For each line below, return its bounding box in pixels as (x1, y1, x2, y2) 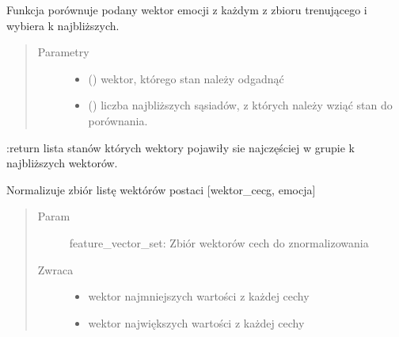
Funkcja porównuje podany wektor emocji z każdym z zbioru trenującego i (6, 2, 367, 17)
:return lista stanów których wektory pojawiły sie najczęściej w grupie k (6, 139, 355, 155)
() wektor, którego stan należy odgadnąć (88, 70, 284, 86)
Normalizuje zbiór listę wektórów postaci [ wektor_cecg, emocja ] (6, 181, 316, 197)
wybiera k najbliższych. (6, 17, 120, 33)
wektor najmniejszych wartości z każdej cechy (88, 288, 310, 304)
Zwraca (37, 261, 74, 278)
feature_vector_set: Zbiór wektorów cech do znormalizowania (69, 234, 369, 251)
